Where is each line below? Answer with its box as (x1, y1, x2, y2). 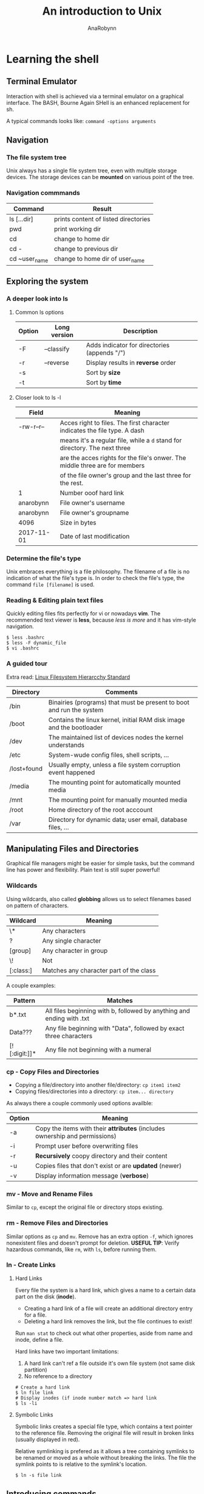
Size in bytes (59, 518, 97, 526)
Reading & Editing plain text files (6, 596, 104, 604)
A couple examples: (6, 982, 56, 989)
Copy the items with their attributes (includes (35, 1124, 165, 1133)
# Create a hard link (15, 1384, 70, 1390)
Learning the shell (6, 52, 99, 66)
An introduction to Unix (42, 4, 162, 18)
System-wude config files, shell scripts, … (48, 751, 169, 759)
